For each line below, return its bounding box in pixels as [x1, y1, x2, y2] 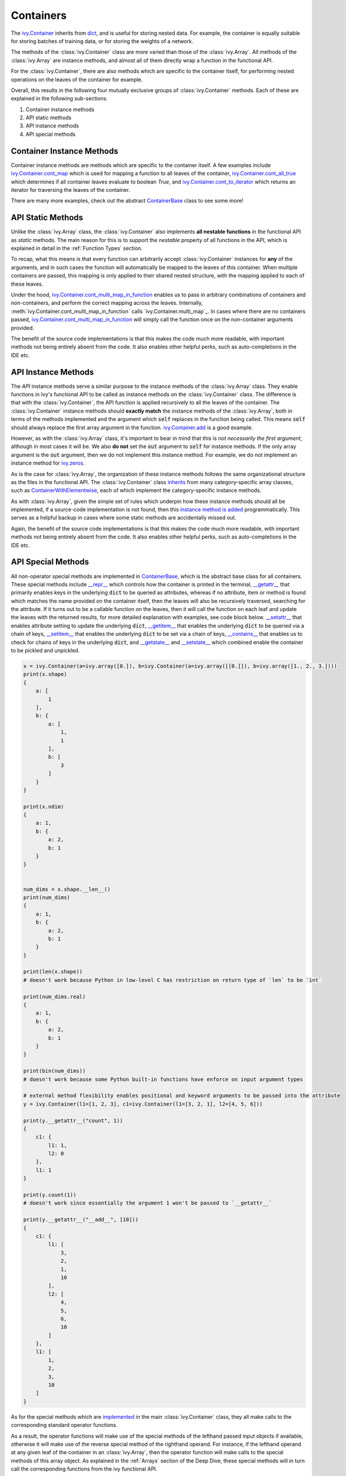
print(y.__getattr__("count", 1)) [23, 1117, 123, 1124]
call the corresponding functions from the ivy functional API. [11, 1465, 157, 1472]
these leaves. [11, 280, 44, 288]
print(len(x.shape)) [23, 968, 83, 975]
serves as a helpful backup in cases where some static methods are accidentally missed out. [11, 514, 237, 521]
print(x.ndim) [23, 803, 64, 810]
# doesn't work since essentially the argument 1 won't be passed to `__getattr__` [23, 1200, 272, 1207]
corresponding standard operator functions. [11, 1422, 118, 1429]
